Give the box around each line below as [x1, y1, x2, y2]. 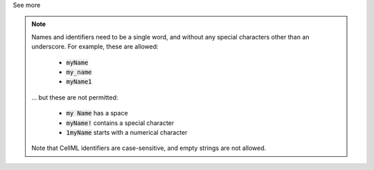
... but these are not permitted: [31, 93, 118, 102]
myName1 [66, 78, 93, 86]
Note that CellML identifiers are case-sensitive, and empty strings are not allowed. [31, 144, 267, 152]
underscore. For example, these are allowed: [31, 42, 159, 51]
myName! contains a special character [66, 118, 175, 127]
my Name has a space [66, 109, 128, 117]
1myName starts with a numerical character [66, 128, 188, 136]
